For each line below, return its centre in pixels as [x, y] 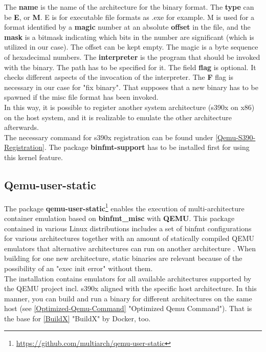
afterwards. [21, 127]
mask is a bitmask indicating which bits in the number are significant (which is [129, 37]
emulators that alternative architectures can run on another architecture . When [130, 248]
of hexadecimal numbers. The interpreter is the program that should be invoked [132, 57]
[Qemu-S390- [236, 137]
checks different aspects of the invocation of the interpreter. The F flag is [119, 77]
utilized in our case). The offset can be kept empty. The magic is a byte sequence [131, 47]
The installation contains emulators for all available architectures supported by [128, 278]
